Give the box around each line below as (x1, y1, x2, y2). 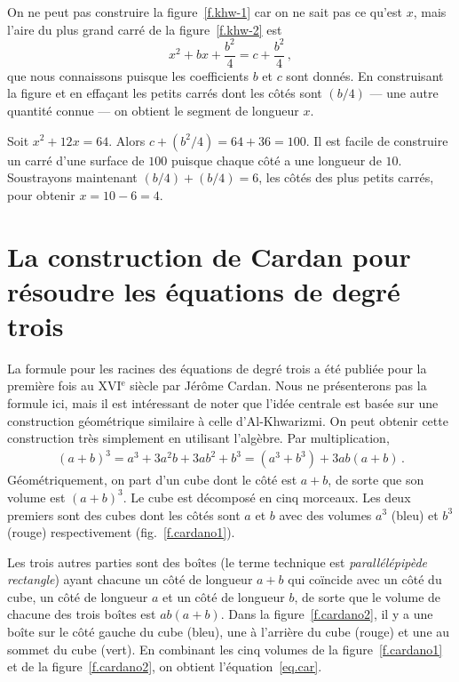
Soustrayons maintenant (7, 168, 138, 187)
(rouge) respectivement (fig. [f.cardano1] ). (7, 523, 235, 542)
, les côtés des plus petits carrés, (258, 168, 434, 187)
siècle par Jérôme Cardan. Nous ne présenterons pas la (130, 376, 427, 395)
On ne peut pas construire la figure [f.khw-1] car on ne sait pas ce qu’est (7, 3, 403, 20)
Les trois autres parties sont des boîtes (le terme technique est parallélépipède (7, 552, 427, 571)
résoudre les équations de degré (7, 272, 400, 309)
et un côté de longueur (162, 587, 285, 606)
